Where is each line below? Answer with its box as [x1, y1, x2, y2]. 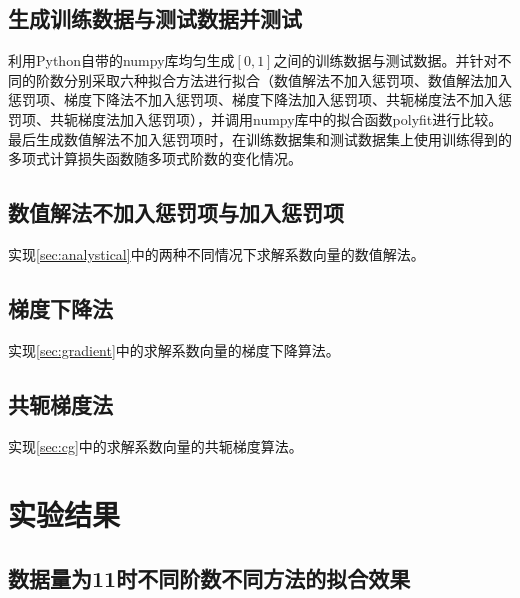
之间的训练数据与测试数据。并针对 [273, 50, 498, 71]
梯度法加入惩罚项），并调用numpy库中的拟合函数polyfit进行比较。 [77, 108, 503, 129]
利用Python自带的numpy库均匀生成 [8, 50, 235, 71]
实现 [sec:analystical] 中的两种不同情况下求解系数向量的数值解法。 [8, 243, 425, 264]
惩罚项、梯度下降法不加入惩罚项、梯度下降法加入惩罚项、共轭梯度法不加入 [8, 89, 498, 110]
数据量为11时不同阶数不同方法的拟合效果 [8, 562, 411, 593]
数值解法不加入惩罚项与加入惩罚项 [8, 197, 344, 228]
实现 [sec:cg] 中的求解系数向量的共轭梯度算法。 [8, 435, 303, 456]
